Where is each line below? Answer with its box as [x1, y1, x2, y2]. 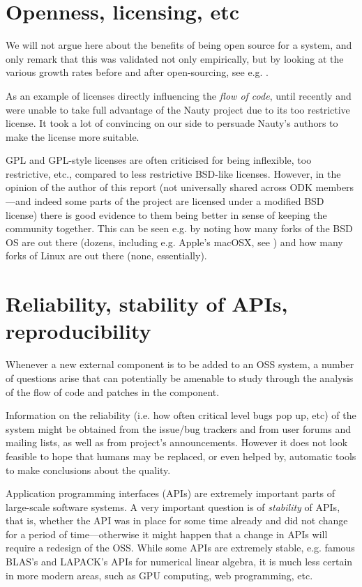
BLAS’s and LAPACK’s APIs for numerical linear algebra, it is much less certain [6, 554, 353, 569]
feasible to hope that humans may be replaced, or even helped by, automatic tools [6, 448, 356, 463]
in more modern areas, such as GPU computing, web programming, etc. [6, 567, 313, 582]
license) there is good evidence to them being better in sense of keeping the [6, 207, 327, 222]
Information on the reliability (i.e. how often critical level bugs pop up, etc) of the [6, 408, 356, 422]
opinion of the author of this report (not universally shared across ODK [6, 180, 312, 195]
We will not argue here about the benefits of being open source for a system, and [6, 38, 352, 52]
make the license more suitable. [6, 129, 139, 144]
